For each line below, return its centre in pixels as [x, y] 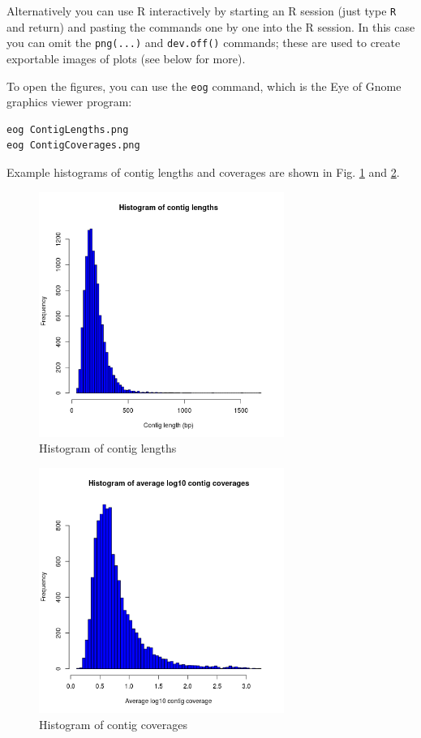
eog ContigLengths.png [68, 129]
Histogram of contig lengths [108, 448]
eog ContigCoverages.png [73, 146]
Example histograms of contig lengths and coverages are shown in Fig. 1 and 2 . [203, 172]
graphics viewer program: [69, 102]
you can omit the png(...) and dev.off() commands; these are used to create [204, 43]
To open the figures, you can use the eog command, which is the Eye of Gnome [204, 86]
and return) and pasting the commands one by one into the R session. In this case [211, 26]
